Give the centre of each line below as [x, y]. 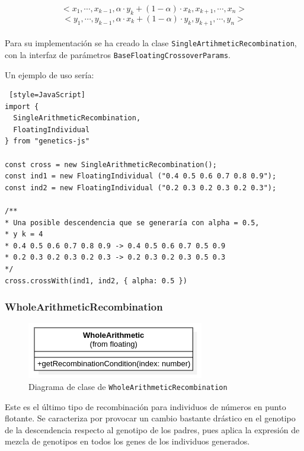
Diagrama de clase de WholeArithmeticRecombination [128, 386]
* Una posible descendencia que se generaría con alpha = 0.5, [132, 223]
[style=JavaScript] [47, 95]
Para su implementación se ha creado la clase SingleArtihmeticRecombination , [151, 43]
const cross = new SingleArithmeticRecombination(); [111, 164]
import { [22, 106]
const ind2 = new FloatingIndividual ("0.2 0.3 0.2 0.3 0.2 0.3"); [141, 188]
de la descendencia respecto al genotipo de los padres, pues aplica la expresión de [152, 429]
